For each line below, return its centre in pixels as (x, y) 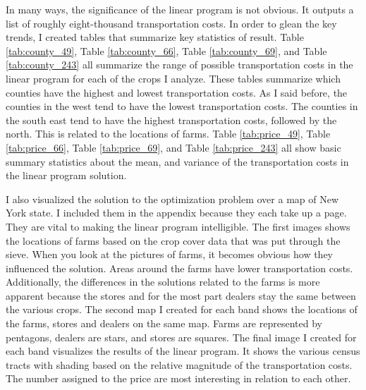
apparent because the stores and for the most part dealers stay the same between (181, 295)
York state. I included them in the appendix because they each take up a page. (176, 213)
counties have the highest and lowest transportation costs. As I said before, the (177, 92)
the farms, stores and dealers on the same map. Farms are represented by (164, 323)
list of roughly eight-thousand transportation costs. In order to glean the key (171, 23)
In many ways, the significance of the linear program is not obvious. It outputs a (180, 9)
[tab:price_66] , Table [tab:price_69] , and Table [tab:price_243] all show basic (173, 147)
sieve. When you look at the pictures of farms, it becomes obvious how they (169, 254)
